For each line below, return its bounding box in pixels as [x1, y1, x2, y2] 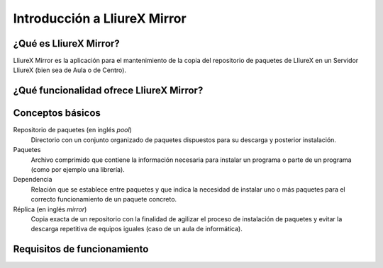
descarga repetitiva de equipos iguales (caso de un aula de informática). [30, 225, 243, 233]
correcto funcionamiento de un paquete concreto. [30, 195, 177, 204]
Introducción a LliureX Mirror [13, 11, 187, 26]
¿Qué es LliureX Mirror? [13, 37, 120, 49]
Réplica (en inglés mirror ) [13, 205, 87, 214]
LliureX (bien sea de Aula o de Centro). [13, 66, 127, 74]
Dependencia [13, 175, 52, 184]
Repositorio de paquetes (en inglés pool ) [13, 126, 133, 134]
